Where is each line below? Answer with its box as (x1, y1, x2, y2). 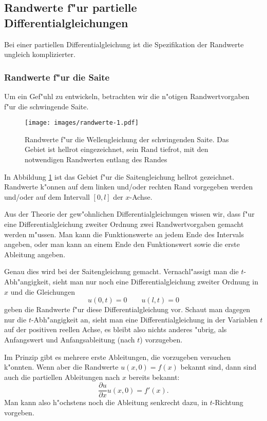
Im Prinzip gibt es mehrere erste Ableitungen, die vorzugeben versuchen (4, 351, 231, 362)
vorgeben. (4, 407, 34, 417)
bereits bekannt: (128, 371, 180, 382)
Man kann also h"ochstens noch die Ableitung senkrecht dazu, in (4, 397, 208, 408)
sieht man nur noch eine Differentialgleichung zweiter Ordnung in (53, 276, 258, 286)
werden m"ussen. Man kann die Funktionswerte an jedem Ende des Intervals (4, 228, 244, 239)
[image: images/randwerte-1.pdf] (25, 119, 139, 127)
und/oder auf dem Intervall (4, 191, 90, 202)
